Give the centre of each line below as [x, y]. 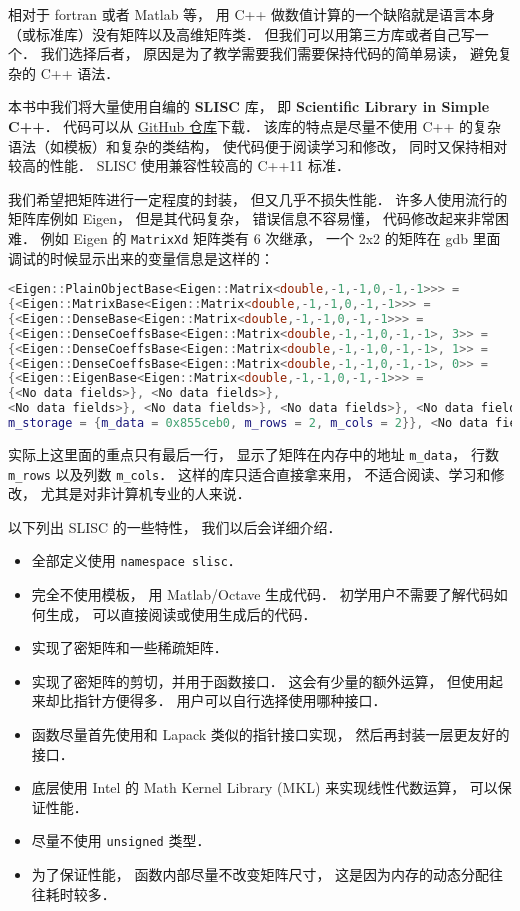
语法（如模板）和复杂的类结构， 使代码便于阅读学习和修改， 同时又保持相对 [258, 145]
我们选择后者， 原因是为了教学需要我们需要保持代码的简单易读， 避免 [269, 53]
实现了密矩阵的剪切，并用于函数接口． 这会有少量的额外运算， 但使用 [260, 680]
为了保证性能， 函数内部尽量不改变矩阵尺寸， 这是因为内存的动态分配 [260, 874]
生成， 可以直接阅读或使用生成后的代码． [181, 613]
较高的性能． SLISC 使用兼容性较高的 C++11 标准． [179, 165]
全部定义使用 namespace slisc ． [136, 560]
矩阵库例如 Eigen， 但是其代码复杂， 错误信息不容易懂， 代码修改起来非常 [252, 218]
